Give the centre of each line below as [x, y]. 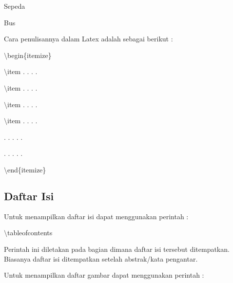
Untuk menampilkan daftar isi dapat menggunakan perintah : [96, 216]
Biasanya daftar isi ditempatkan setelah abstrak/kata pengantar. [101, 258]
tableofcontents [30, 233]
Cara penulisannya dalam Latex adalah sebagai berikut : [88, 39]
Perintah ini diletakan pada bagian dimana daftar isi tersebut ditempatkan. [117, 249]
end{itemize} [27, 169]
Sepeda [15, 6]
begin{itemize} [29, 55]
